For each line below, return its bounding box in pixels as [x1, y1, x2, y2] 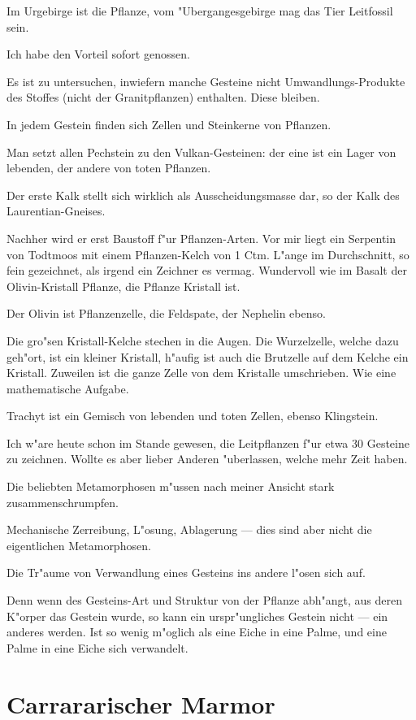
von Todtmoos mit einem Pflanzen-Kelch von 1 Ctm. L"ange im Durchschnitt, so [6, 245, 409, 262]
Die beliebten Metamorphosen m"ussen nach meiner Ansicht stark [6, 478, 335, 495]
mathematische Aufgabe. [6, 380, 129, 397]
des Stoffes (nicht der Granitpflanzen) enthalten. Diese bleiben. [6, 89, 320, 106]
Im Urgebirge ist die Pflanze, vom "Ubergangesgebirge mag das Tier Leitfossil [6, 2, 393, 19]
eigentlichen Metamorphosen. [6, 536, 151, 553]
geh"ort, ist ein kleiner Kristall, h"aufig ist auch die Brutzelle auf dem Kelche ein [6, 348, 409, 365]
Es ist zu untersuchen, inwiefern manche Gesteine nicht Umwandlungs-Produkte [6, 72, 405, 89]
